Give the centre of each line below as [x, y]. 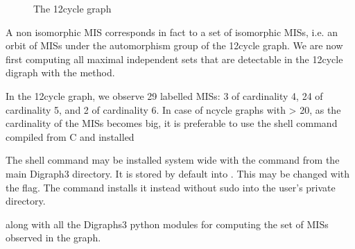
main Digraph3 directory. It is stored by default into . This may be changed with [178, 173]
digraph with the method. [60, 72]
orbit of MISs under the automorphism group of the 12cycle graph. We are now [174, 45]
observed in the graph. [53, 238]
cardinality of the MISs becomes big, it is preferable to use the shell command [172, 123]
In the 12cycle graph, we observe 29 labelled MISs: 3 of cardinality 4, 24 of [164, 95]
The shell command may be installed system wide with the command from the [173, 160]
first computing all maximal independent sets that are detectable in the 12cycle [174, 59]
